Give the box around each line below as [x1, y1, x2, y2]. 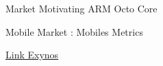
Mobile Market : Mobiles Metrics [5, 24, 143, 38]
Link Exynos [5, 47, 59, 62]
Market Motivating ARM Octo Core [5, 1, 158, 15]
